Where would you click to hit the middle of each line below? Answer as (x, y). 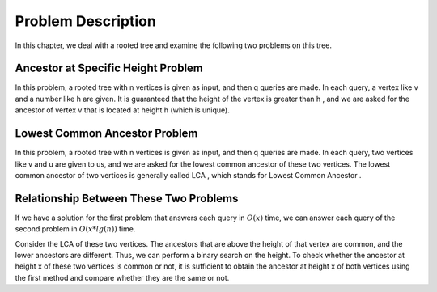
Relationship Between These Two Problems (127, 198)
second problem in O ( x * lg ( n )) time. (75, 229)
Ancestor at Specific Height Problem (109, 68)
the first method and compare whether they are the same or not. (122, 277)
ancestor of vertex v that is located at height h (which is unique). (122, 110)
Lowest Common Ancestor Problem (106, 133)
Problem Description (86, 21)
